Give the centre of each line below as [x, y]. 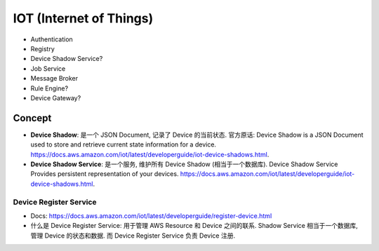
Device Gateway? [56, 97]
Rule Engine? [49, 88]
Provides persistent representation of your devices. [105, 174]
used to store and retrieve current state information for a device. [124, 144]
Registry [43, 48]
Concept [32, 118]
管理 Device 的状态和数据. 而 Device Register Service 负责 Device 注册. [133, 236]
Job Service [48, 68]
